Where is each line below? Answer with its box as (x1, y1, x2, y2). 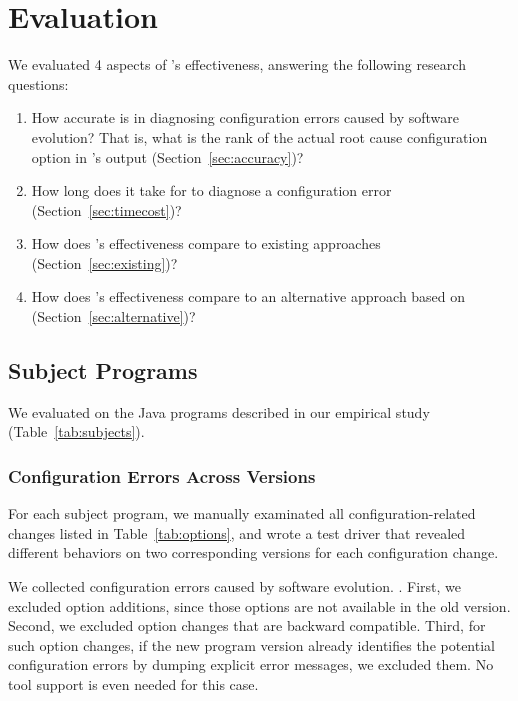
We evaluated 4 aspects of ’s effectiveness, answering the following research (8, 54, 466, 75)
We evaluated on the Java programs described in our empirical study (8, 401, 430, 422)
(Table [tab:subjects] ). (8, 421, 145, 442)
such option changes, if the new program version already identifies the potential (8, 634, 495, 655)
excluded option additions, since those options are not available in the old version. (8, 595, 511, 616)
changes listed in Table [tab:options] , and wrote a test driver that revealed (8, 522, 466, 543)
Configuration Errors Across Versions (8, 463, 316, 488)
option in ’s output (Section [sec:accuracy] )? (31, 146, 304, 167)
